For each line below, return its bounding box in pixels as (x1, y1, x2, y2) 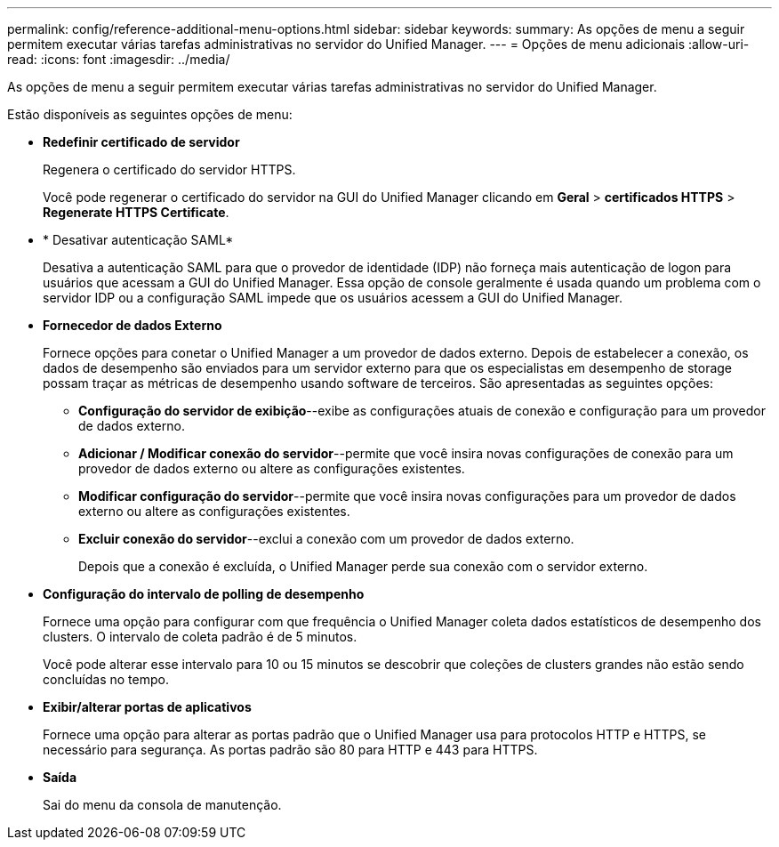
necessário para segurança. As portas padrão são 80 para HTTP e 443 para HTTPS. (43, 742, 538, 757)
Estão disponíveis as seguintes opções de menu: (7, 107, 293, 122)
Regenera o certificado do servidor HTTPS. (43, 162, 296, 177)
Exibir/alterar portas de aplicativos (43, 699, 252, 714)
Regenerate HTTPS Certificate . (43, 205, 229, 220)
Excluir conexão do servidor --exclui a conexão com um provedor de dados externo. (78, 531, 574, 546)
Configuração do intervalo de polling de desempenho (43, 586, 365, 601)
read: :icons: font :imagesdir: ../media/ (7, 52, 230, 67)
